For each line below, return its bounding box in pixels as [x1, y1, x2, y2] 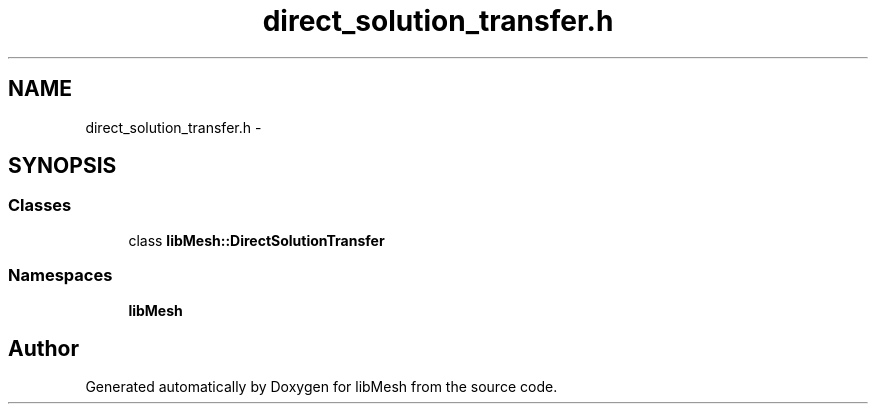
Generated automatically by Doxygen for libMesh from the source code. [85, 378, 558, 396]
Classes [8, 195, 72, 216]
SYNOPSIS [8, 153, 117, 179]
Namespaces [8, 265, 113, 286]
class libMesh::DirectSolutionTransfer [128, 231, 385, 249]
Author [8, 335, 79, 361]
